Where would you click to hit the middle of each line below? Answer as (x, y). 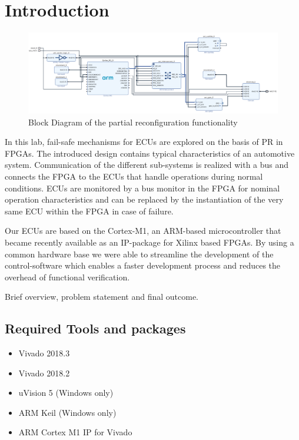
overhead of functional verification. (67, 277)
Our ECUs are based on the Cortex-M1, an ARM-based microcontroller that (143, 231)
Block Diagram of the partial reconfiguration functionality (133, 122)
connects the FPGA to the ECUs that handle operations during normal (134, 176)
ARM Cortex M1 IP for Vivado (75, 432)
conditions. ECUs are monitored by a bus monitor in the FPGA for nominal (142, 188)
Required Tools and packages (95, 328)
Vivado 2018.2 (44, 373)
